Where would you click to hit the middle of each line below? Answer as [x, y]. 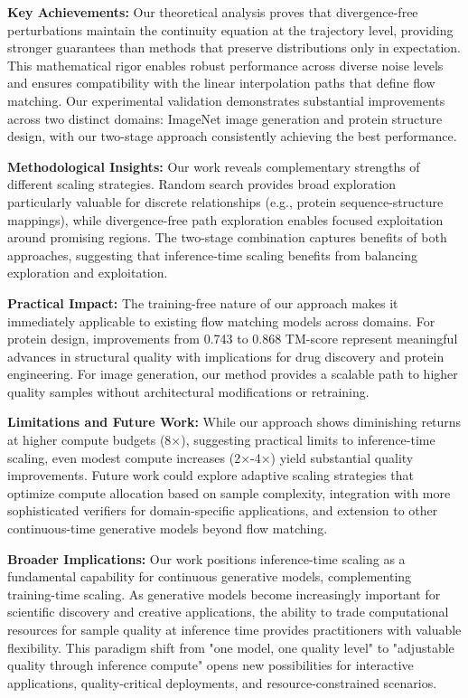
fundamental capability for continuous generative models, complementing [210, 576]
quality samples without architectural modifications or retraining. [188, 391]
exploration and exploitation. [88, 273]
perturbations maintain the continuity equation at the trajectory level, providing [230, 29]
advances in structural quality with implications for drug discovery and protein [226, 356]
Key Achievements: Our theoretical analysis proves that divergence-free [213, 12]
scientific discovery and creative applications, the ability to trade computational [228, 612]
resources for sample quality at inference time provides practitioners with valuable [234, 629]
